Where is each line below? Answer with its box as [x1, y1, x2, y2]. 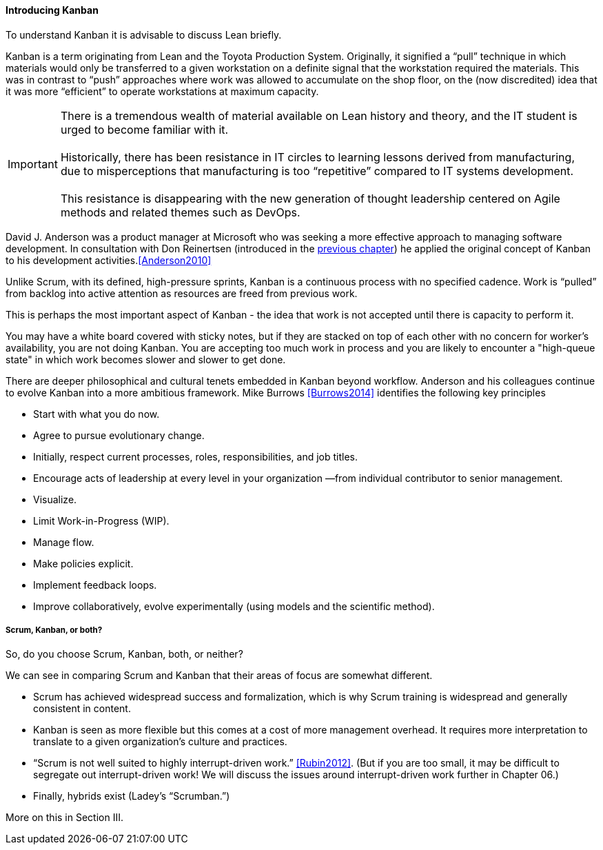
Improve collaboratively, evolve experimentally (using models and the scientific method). [33, 600, 435, 612]
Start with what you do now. [33, 407, 160, 420]
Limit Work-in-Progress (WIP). [33, 514, 170, 527]
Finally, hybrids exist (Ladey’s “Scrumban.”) [33, 790, 230, 802]
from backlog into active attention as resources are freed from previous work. [6, 287, 358, 299]
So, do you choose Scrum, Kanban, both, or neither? [6, 648, 243, 660]
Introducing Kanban [6, 4, 99, 16]
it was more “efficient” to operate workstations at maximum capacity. [6, 85, 319, 97]
